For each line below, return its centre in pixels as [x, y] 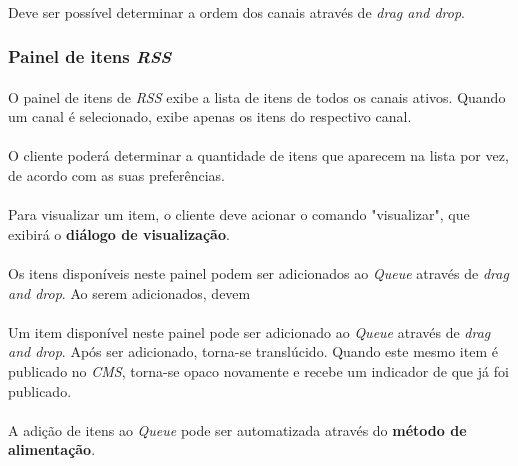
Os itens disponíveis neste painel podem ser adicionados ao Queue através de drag [258, 272]
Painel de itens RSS [90, 56]
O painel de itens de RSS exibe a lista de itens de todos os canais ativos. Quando [257, 96]
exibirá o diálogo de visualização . [119, 233]
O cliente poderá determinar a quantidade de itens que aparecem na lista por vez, [258, 155]
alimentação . [52, 449]
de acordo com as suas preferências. [116, 175]
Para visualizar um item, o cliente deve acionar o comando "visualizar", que [239, 214]
